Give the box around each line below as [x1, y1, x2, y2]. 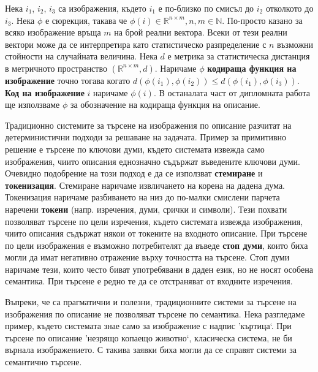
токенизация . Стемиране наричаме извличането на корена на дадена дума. [5, 178, 285, 191]
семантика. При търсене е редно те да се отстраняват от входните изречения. [5, 275, 293, 287]
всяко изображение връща [5, 26, 101, 39]
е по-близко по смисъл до [158, 2, 254, 14]
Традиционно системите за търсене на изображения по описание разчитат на [5, 118, 292, 131]
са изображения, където [58, 2, 146, 14]
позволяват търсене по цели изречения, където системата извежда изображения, [5, 214, 303, 227]
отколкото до [265, 2, 314, 14]
